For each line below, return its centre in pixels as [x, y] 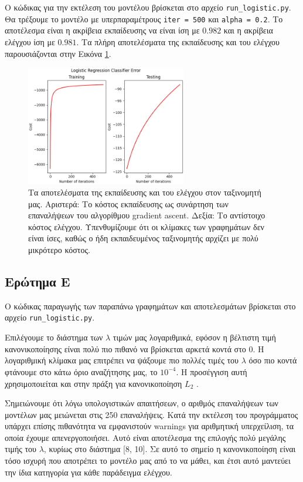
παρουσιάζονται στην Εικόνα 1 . [58, 53]
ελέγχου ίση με [30, 41]
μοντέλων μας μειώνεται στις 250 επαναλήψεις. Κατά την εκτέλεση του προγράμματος [151, 414]
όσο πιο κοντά [273, 360]
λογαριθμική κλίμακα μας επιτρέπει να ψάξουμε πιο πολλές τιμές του [122, 360]
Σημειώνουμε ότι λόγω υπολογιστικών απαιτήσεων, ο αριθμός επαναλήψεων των [142, 403]
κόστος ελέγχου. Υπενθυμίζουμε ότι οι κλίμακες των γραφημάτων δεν [146, 226]
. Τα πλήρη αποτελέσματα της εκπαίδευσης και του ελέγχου [178, 41]
